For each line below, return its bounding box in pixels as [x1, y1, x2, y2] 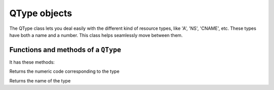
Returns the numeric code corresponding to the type [9, 68, 120, 74]
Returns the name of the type [9, 77, 71, 83]
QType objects [9, 8, 72, 19]
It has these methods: [9, 59, 55, 65]
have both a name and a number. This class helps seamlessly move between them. [9, 32, 183, 38]
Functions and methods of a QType [9, 46, 121, 54]
